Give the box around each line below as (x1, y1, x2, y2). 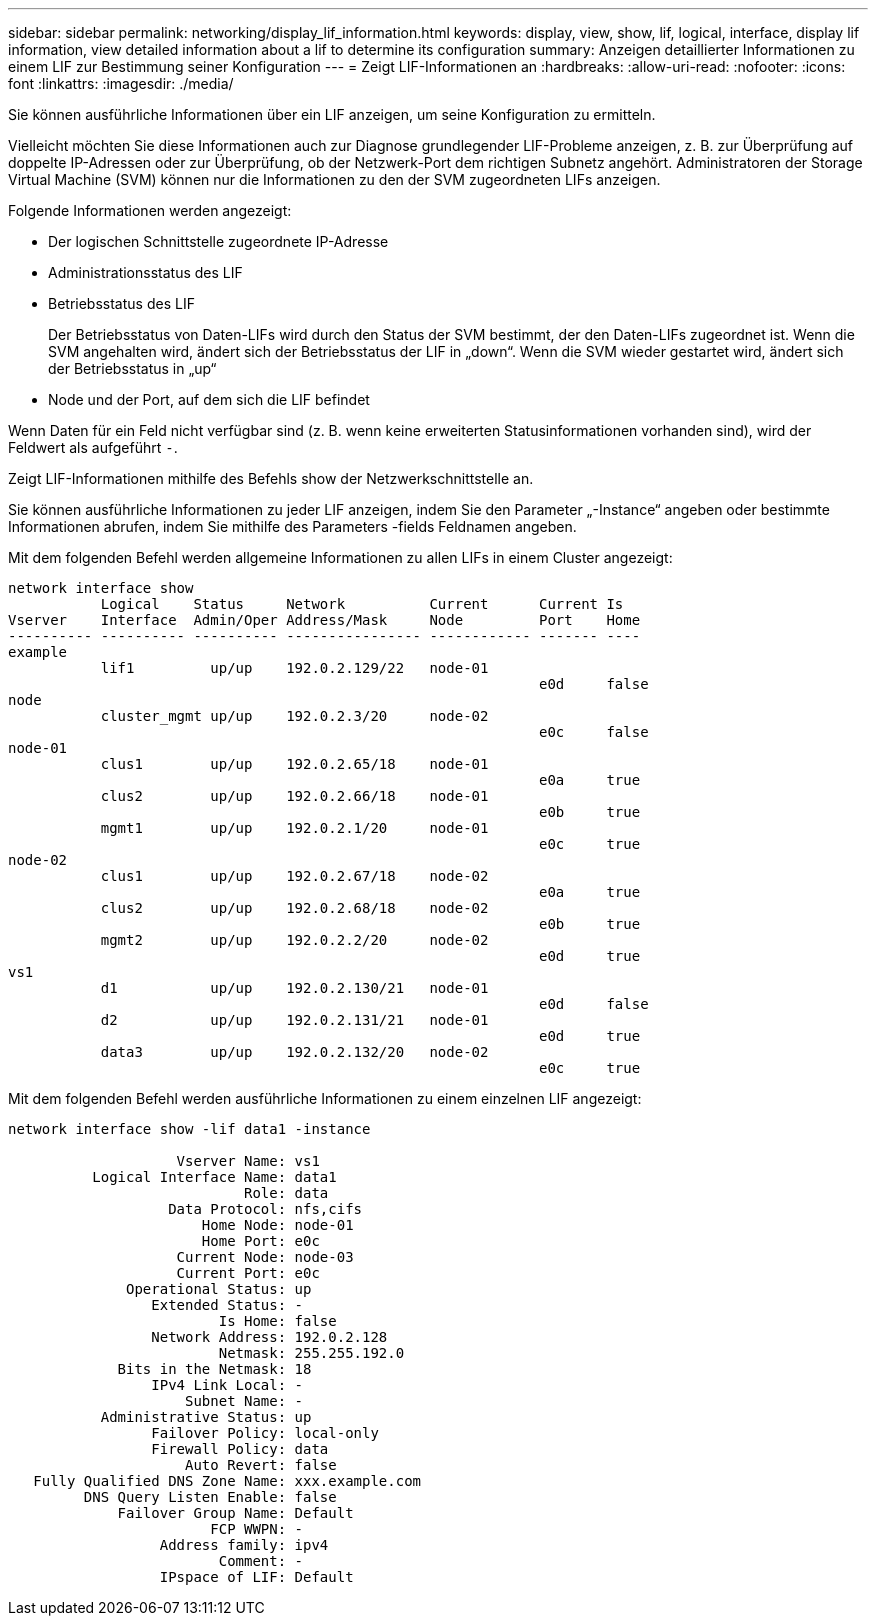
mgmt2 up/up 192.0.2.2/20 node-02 (100, 932, 489, 948)
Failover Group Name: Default (117, 1505, 354, 1521)
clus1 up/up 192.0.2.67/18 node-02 (100, 868, 489, 884)
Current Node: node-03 (176, 1249, 354, 1265)
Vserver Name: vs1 (176, 1153, 320, 1169)
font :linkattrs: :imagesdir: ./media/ (8, 75, 234, 92)
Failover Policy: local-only (151, 1425, 379, 1441)
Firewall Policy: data (151, 1441, 329, 1457)
